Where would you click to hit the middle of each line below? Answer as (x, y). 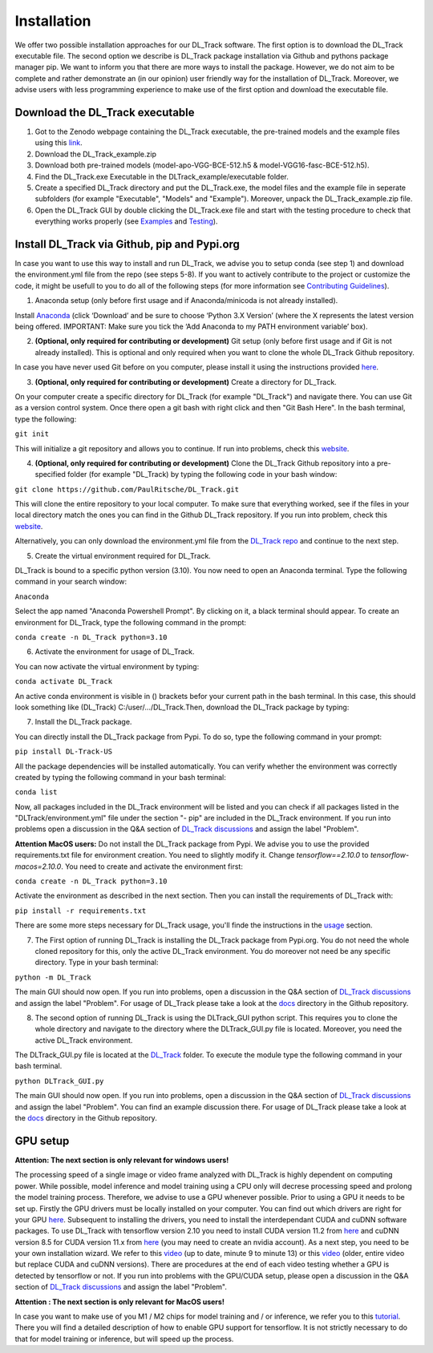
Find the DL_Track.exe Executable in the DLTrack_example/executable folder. (162, 176)
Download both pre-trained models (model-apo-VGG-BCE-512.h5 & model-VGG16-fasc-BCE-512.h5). (202, 165)
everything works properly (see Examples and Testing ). (126, 221)
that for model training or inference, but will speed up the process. (124, 1339)
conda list (36, 792)
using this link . (59, 143)
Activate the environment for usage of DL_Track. (115, 652)
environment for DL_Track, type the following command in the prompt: (131, 622)
